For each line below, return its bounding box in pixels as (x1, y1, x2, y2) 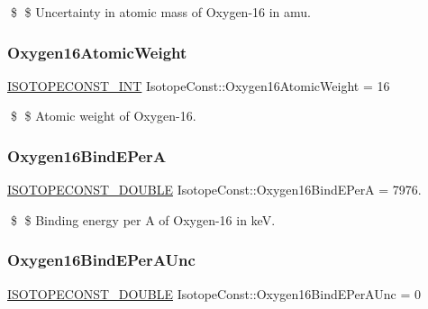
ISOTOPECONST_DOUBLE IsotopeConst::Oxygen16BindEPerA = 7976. (7, 180, 422, 199)
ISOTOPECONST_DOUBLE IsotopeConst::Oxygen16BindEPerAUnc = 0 (7, 284, 421, 303)
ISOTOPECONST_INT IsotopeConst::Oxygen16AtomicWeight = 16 (7, 76, 390, 95)
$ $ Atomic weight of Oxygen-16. (10, 106, 196, 125)
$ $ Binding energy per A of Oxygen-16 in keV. (10, 210, 276, 229)
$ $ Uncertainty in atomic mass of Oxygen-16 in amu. (10, 3, 312, 21)
